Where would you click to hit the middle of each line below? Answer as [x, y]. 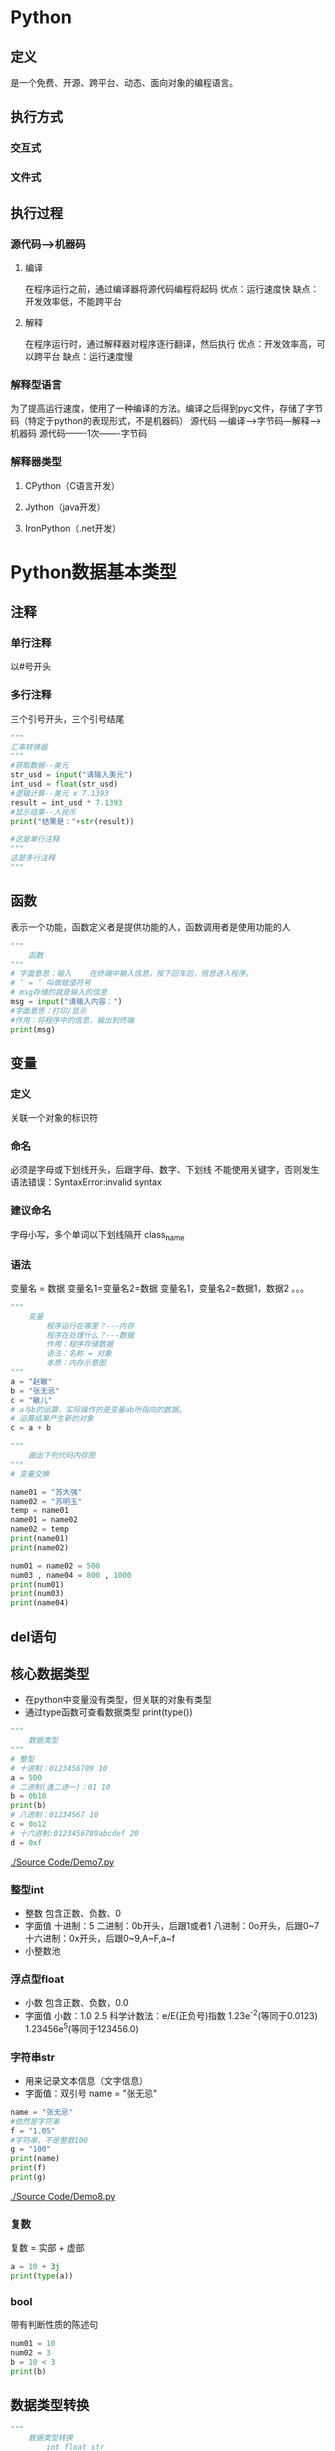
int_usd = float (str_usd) [64, 784]
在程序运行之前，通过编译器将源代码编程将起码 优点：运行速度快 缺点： [172, 288]
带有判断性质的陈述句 [54, 2325]
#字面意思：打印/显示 [48, 1011]
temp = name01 [40, 1511]
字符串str [32, 2057]
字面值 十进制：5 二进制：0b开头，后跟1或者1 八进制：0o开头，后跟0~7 [172, 1925]
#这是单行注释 [35, 839]
